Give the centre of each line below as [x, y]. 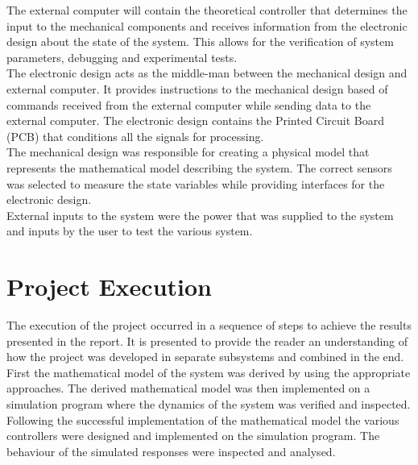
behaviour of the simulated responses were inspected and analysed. [171, 451]
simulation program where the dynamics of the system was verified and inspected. [209, 404]
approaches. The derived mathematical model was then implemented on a [188, 388]
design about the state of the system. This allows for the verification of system [200, 42]
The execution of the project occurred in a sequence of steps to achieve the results [209, 325]
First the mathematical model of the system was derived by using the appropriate [209, 372]
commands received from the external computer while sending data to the [189, 104]
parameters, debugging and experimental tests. [122, 57]
